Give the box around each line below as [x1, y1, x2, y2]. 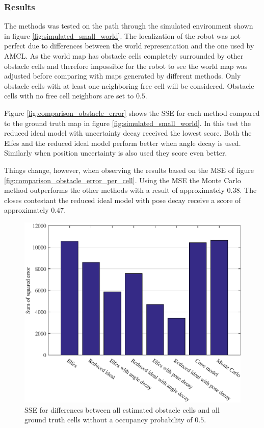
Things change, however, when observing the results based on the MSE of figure [4, 164, 254, 175]
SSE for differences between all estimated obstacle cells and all [24, 404, 220, 415]
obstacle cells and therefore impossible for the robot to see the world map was [4, 60, 248, 71]
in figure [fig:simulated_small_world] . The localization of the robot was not [4, 30, 241, 41]
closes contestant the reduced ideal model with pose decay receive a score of [4, 194, 241, 205]
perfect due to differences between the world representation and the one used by [4, 40, 254, 51]
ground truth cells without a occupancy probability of [24, 414, 193, 425]
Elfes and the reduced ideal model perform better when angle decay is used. [4, 137, 241, 148]
